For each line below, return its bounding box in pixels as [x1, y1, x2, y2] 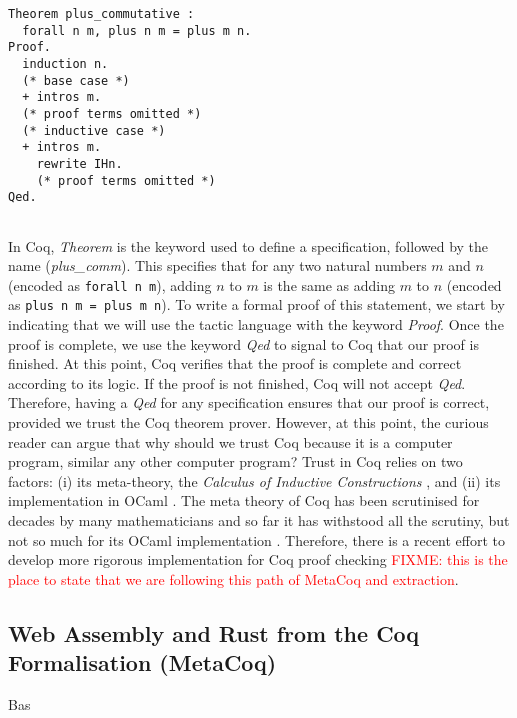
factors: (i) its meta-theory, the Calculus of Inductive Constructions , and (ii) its [8, 470, 501, 491]
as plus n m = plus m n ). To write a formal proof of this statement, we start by [8, 294, 505, 315]
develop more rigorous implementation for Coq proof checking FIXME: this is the [8, 549, 508, 570]
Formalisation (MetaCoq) [8, 647, 277, 678]
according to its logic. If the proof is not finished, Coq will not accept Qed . [8, 372, 466, 393]
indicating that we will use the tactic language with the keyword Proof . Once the [8, 314, 504, 335]
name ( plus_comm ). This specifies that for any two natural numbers [8, 255, 427, 276]
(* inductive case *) [22, 123, 166, 138]
